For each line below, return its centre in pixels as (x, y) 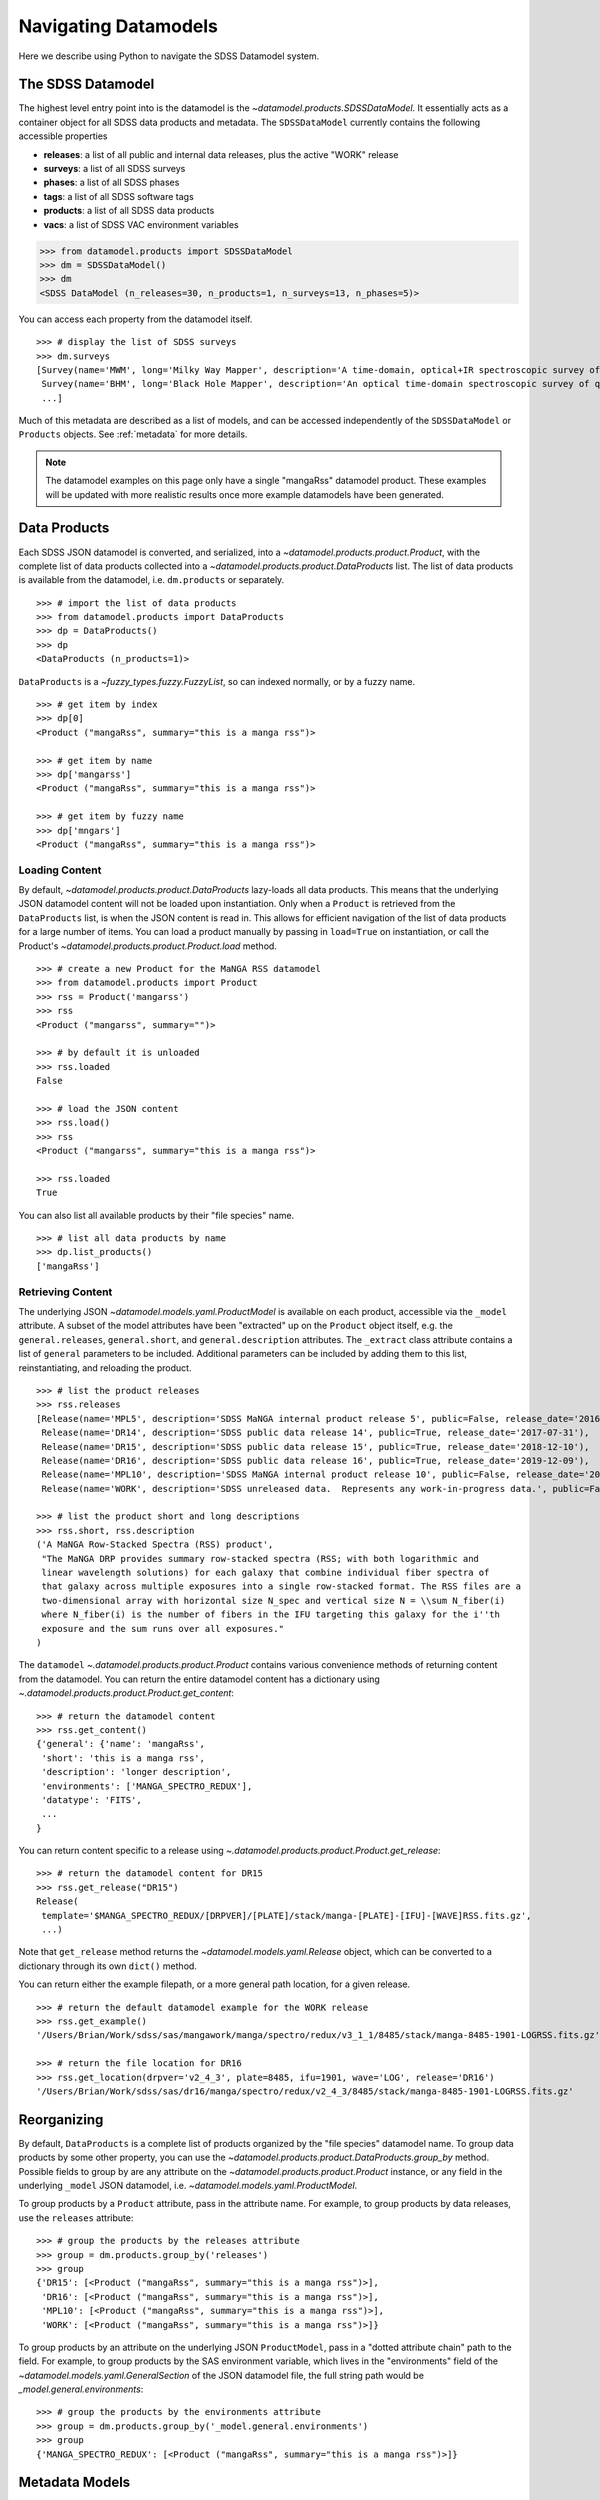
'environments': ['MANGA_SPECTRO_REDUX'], (147, 1786)
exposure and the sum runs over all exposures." (163, 1628)
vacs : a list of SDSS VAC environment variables (141, 224)
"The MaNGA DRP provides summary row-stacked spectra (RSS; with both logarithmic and (260, 1558)
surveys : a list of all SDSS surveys (114, 169)
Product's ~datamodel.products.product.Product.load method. (147, 946)
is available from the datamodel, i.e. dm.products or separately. (151, 580)
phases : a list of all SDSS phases (111, 182)
